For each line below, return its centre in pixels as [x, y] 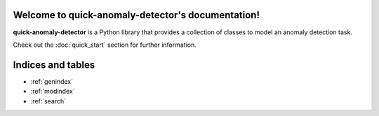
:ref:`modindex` [53, 92]
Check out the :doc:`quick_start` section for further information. [105, 45]
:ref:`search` [48, 101]
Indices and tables [54, 65]
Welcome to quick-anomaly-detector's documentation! [136, 15]
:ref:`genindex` [52, 81]
